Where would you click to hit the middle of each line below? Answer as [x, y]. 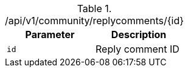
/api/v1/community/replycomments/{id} [95, 21]
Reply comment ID [138, 49]
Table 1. [94, 8]
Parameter [50, 34]
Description [139, 34]
